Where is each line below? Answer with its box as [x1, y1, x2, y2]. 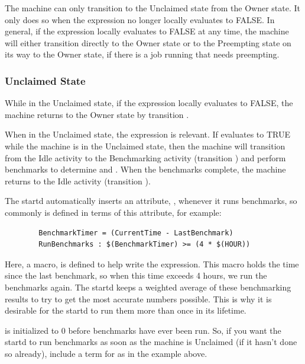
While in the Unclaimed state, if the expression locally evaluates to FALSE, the [5, 97, 293, 109]
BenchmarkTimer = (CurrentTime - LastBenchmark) [38, 228, 233, 237]
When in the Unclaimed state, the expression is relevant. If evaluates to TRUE [5, 128, 291, 141]
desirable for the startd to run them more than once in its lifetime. [5, 304, 246, 317]
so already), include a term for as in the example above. [5, 347, 207, 359]
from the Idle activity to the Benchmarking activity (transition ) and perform [5, 151, 286, 164]
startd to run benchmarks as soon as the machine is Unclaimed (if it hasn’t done [5, 336, 297, 348]
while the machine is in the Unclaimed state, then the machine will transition [5, 139, 285, 152]
